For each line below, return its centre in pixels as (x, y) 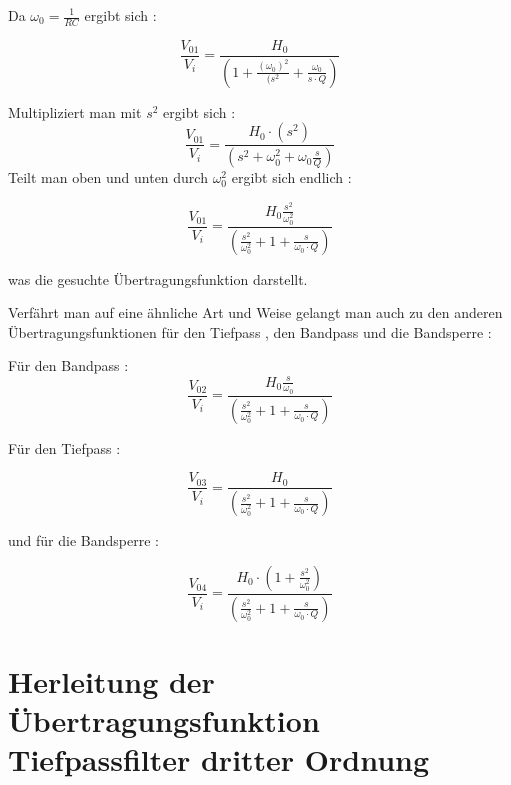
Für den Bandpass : (68, 365)
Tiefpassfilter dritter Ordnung (219, 759)
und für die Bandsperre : (83, 540)
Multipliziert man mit (75, 111)
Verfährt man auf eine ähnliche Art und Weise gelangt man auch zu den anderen (255, 312)
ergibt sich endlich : (291, 177)
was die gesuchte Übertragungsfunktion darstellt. (158, 278)
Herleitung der (111, 680)
